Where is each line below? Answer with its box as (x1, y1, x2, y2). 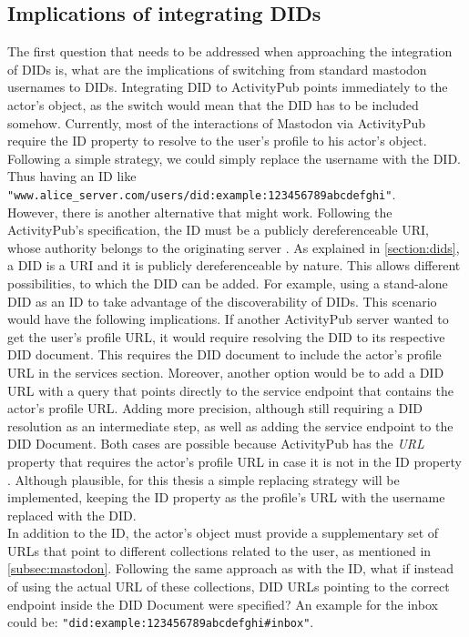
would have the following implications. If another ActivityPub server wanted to (7, 309, 449, 329)
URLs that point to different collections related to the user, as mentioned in (7, 541, 432, 560)
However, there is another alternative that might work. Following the (7, 202, 393, 221)
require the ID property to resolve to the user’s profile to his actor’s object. (7, 131, 427, 150)
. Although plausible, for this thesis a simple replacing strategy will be (7, 470, 400, 489)
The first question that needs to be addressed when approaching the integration (7, 42, 453, 61)
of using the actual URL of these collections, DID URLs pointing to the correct (7, 577, 450, 596)
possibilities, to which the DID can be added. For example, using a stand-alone (7, 273, 448, 292)
